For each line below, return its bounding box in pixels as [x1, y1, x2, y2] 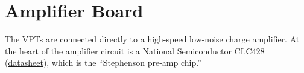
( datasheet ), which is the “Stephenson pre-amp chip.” [5, 56, 201, 69]
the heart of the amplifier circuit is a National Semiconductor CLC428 [5, 44, 265, 57]
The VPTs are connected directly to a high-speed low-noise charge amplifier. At [5, 33, 300, 45]
